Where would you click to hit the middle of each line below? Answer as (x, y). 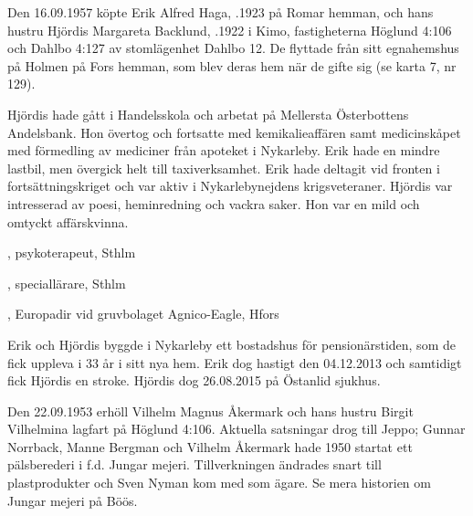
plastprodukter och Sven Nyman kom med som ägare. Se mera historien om (219, 483)
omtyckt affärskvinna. (68, 221)
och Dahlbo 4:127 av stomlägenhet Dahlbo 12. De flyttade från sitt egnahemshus (233, 48)
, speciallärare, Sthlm (67, 283)
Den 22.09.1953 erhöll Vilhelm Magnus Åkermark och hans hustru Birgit (210, 411)
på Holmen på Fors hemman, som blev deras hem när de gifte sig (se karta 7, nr (232, 65)
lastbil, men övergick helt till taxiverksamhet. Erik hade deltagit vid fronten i (224, 168)
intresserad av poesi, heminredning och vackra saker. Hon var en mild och (214, 203)
